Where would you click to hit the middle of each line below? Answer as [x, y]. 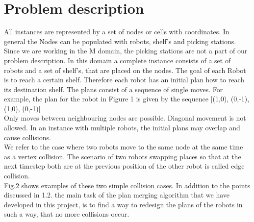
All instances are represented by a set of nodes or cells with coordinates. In [117, 32]
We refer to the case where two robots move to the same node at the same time [124, 147]
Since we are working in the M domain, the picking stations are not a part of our [126, 51]
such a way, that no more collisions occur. [67, 214]
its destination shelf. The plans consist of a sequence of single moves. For [114, 89]
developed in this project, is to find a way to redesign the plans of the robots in [123, 204]
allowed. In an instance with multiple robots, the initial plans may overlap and [122, 128]
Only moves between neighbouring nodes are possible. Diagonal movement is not [125, 118]
